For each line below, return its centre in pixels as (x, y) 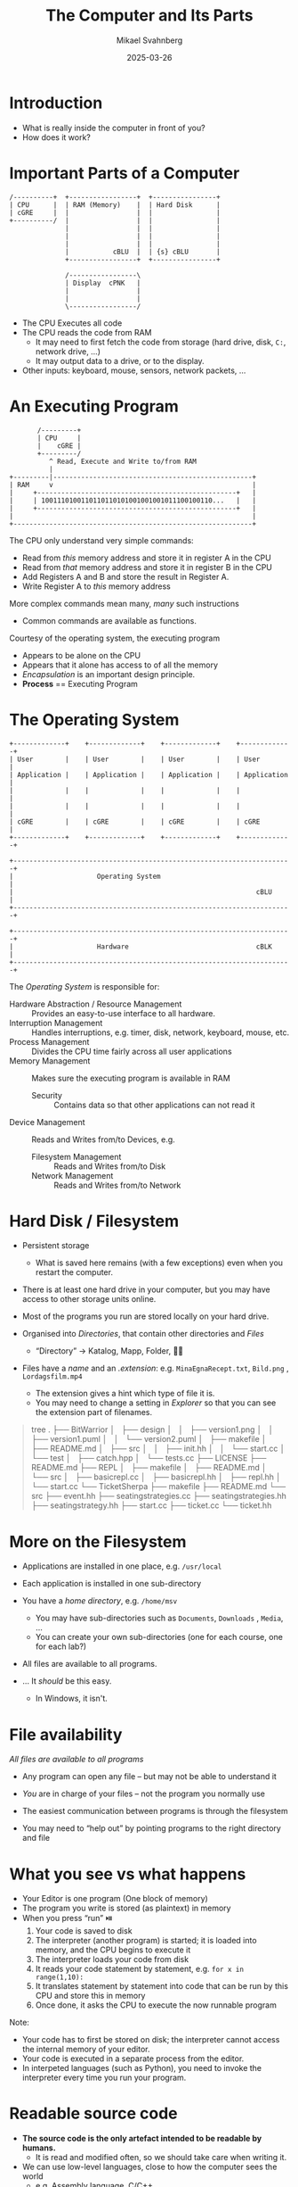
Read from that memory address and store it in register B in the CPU (147, 567)
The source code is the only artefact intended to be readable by (142, 2139)
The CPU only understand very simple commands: (101, 540)
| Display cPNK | (103, 283)
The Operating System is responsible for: (85, 986)
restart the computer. (74, 1272)
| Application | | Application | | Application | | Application (149, 775)
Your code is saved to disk (84, 1931)
